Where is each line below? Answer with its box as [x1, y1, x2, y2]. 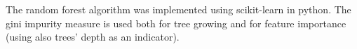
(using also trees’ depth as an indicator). [6, 29, 180, 44]
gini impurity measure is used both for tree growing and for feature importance [6, 15, 346, 30]
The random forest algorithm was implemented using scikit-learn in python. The [6, 2, 351, 16]
